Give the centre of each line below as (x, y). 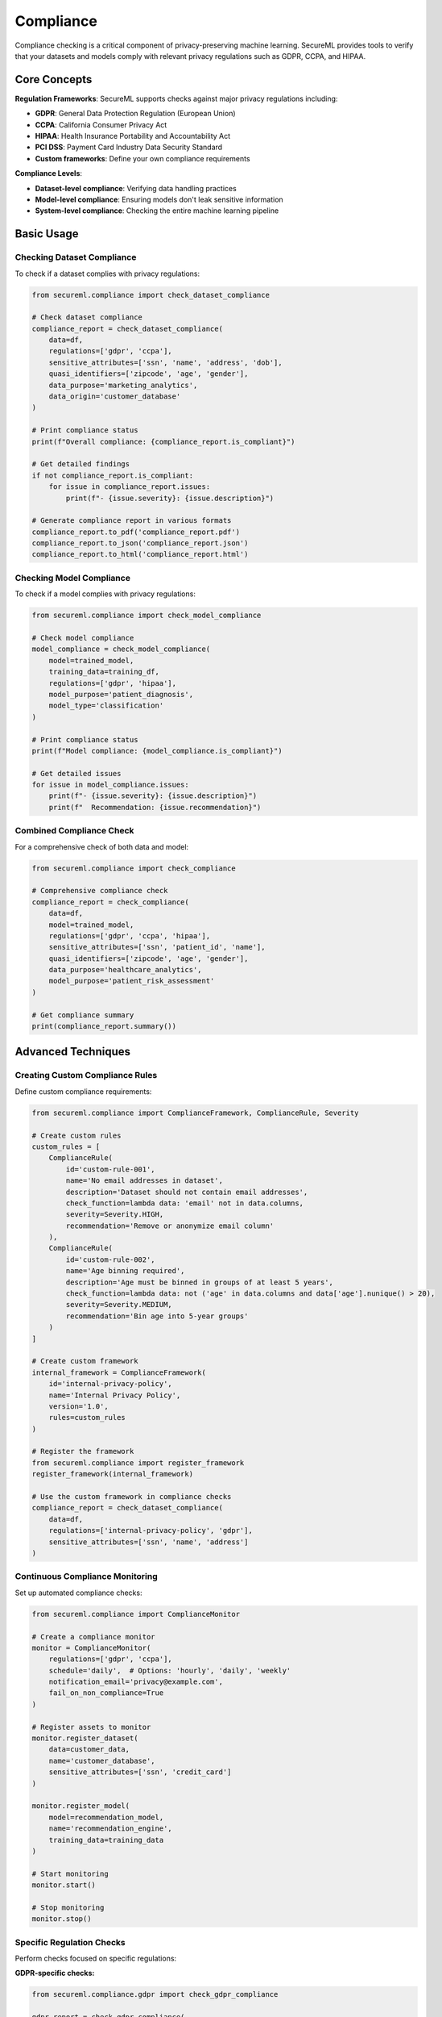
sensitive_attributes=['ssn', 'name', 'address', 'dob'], (165, 362)
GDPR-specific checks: (55, 1973)
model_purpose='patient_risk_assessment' (132, 981)
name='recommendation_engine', (110, 1829)
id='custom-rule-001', (111, 1169)
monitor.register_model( (81, 1806)
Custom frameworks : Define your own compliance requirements (143, 158)
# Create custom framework (85, 1361)
